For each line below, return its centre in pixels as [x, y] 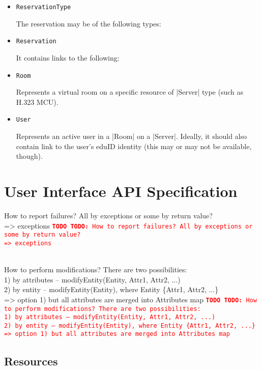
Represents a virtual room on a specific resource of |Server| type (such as [129, 92]
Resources [31, 361]
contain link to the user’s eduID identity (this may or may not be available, [134, 146]
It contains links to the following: [68, 57]
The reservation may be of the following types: [89, 23]
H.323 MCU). [37, 102]
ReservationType [43, 7]
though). [29, 156]
